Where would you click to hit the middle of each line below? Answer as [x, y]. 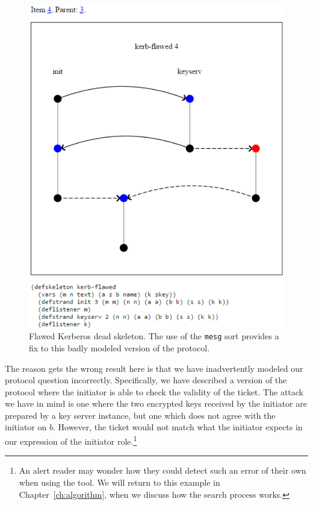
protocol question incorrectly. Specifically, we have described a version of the [146, 380]
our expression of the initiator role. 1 [71, 440]
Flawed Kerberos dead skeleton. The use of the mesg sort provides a [154, 336]
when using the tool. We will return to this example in [119, 482]
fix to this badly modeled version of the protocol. [119, 347]
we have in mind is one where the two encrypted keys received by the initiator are [156, 403]
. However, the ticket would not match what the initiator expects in [178, 427]
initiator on [26, 427]
